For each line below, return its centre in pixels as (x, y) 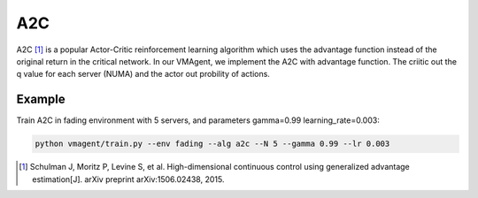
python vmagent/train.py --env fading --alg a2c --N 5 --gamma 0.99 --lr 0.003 (212, 144)
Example (41, 99)
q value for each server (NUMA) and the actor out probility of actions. (143, 74)
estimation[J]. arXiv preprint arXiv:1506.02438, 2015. (128, 179)
